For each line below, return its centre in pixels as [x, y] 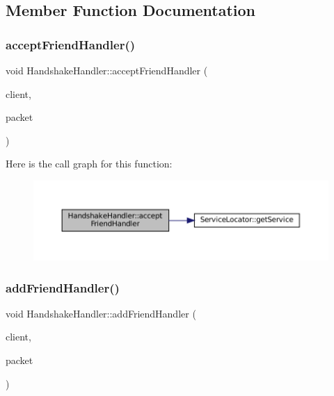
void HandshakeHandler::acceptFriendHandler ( [107, 70]
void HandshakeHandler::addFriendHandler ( [101, 313]
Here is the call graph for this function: [89, 164]
